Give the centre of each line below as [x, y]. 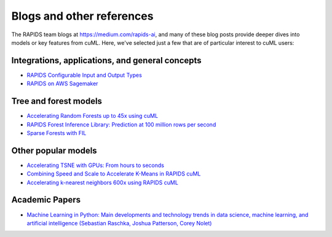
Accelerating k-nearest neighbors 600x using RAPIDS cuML [102, 182]
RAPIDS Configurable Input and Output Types [85, 75]
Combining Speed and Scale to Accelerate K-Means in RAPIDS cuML [114, 174]
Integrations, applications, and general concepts [107, 60]
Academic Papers [46, 200]
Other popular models [54, 150]
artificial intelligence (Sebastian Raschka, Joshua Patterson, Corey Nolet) [119, 223]
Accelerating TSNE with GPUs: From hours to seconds [95, 165]
